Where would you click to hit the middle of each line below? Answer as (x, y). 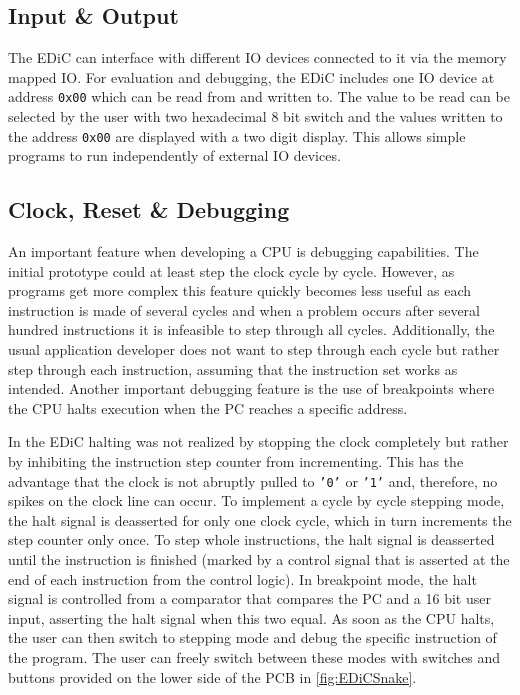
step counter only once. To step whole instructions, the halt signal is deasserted (251, 539)
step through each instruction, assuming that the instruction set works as (233, 368)
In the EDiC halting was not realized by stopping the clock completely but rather (258, 441)
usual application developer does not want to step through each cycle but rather (254, 349)
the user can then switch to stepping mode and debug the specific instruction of (252, 637)
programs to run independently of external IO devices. (174, 155)
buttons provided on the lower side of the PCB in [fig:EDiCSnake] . (212, 676)
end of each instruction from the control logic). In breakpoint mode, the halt (242, 578)
